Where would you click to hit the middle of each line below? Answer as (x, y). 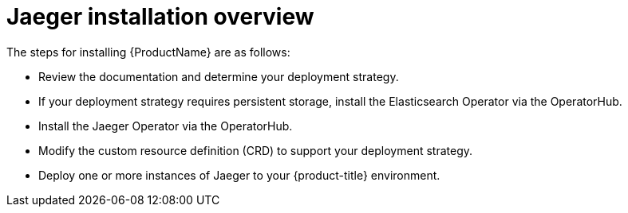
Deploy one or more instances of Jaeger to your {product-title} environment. (239, 175)
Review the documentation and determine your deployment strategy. (219, 76)
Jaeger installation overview (160, 17)
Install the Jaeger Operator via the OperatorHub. (166, 126)
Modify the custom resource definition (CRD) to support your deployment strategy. (256, 150)
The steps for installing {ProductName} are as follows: (148, 52)
